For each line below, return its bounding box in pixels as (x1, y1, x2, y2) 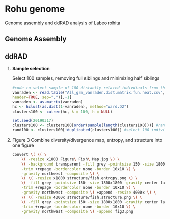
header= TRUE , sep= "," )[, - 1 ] (12, 95, 72, 100)
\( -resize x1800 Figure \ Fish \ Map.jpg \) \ (21, 156, 120, 162)
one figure (12, 142, 34, 148)
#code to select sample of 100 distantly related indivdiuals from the (12, 85, 167, 91)
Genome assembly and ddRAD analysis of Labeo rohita (5, 20, 121, 26)
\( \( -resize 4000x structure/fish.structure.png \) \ (21, 195, 143, 200)
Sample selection (12, 66, 50, 72)
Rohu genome (5, 3, 65, 15)
